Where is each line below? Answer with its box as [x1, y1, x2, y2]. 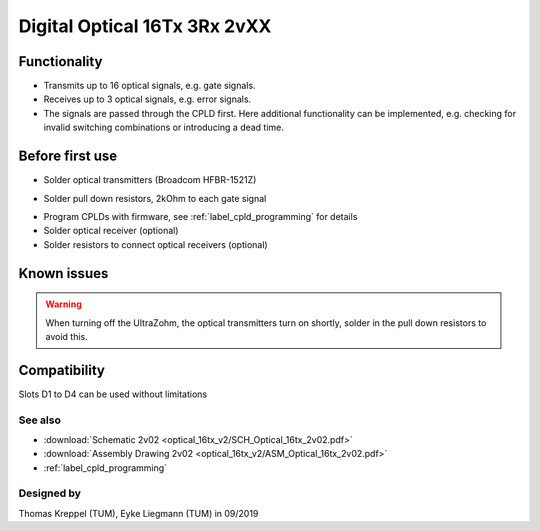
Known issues [18, 265, 109, 282]
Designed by [18, 486, 82, 500]
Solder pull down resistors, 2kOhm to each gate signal [43, 192, 267, 204]
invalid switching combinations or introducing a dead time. [43, 121, 285, 134]
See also [18, 413, 62, 427]
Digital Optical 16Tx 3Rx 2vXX [18, 15, 272, 37]
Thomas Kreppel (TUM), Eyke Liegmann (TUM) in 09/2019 [18, 507, 259, 519]
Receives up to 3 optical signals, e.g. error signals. [43, 93, 252, 105]
